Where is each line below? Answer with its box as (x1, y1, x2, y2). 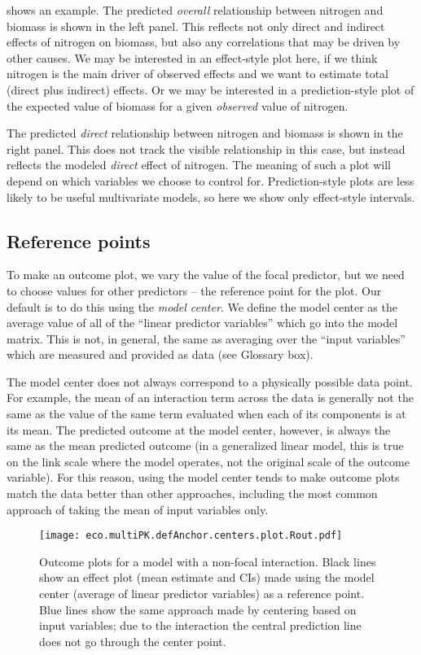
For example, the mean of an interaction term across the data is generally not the (7, 389, 414, 406)
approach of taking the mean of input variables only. (7, 500, 269, 517)
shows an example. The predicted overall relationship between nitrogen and (7, 2, 384, 18)
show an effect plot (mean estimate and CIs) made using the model (39, 569, 375, 586)
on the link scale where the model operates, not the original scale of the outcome (7, 452, 410, 469)
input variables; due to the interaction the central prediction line (39, 617, 362, 634)
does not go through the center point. (39, 632, 226, 649)
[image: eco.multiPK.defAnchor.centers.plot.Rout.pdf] (39, 530, 343, 542)
